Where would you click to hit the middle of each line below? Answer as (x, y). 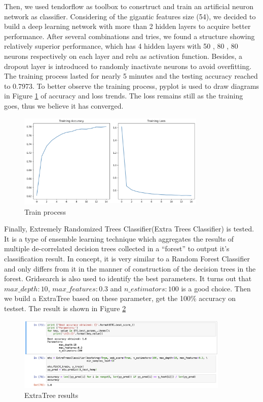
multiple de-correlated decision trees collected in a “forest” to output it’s (117, 248)
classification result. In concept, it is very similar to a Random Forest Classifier (127, 259)
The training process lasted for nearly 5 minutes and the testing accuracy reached (131, 76)
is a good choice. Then (216, 288)
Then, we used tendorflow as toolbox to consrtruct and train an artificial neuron (129, 6)
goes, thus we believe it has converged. (64, 105)
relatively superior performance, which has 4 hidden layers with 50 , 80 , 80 (121, 46)
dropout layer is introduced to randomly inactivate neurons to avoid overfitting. (128, 66)
